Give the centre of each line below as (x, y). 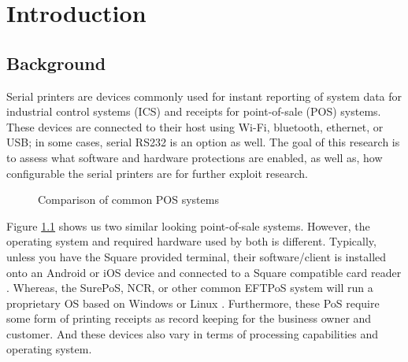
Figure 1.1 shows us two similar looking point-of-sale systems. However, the (188, 225)
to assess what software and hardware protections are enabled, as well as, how (195, 157)
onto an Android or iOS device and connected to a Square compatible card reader (204, 272)
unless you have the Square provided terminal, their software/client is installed (197, 256)
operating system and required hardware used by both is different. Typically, (191, 241)
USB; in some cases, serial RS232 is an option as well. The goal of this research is (203, 142)
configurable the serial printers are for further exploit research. (157, 173)
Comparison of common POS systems (128, 199)
